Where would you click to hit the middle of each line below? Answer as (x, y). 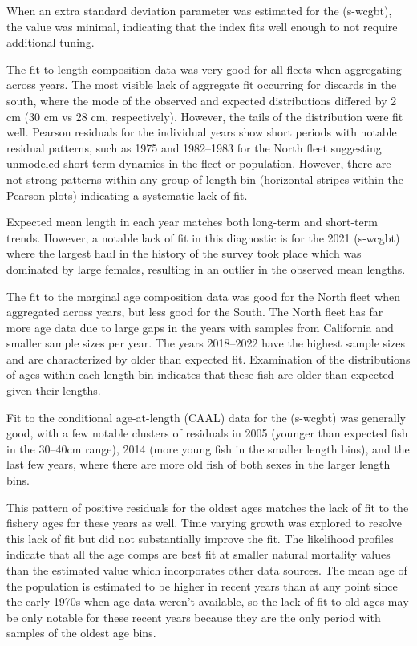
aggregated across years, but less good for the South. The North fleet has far (195, 312)
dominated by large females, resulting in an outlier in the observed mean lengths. (206, 268)
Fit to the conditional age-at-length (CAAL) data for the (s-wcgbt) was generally (206, 417)
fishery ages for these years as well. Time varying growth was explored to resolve (204, 523)
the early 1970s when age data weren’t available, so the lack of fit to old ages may (208, 601)
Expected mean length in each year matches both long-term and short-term (192, 222)
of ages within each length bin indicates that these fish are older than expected (200, 374)
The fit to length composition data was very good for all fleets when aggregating (204, 69)
